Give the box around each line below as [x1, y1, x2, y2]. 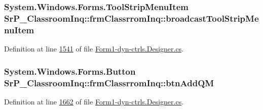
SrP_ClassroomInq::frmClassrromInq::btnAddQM [4, 76, 214, 89]
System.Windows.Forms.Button [4, 65, 136, 77]
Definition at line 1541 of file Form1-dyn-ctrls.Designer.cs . [4, 43, 184, 54]
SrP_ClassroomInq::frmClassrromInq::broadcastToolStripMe [4, 12, 259, 24]
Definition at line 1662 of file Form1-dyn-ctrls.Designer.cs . [4, 96, 184, 106]
